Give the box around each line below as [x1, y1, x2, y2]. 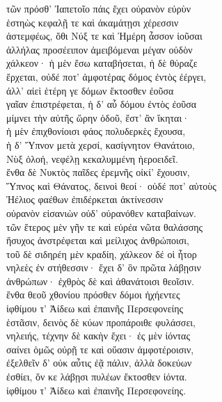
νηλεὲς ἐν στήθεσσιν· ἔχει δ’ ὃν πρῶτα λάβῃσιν [6, 260, 201, 275]
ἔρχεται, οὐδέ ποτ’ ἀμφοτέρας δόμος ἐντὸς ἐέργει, [6, 69, 207, 83]
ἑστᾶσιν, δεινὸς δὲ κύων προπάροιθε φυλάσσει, [6, 314, 196, 329]
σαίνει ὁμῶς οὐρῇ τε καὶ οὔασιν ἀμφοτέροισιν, [6, 341, 194, 356]
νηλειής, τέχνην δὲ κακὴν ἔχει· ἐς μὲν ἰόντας [6, 328, 190, 343]
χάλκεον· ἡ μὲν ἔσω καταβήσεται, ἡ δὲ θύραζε [6, 56, 198, 70]
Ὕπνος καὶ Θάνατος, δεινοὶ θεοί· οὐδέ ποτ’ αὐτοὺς [6, 178, 216, 193]
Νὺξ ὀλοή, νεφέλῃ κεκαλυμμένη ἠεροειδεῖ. [6, 151, 178, 166]
